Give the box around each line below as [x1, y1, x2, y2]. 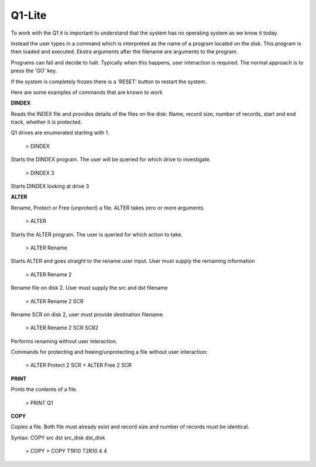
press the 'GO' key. [11, 67, 57, 75]
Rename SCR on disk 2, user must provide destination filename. [11, 311, 164, 318]
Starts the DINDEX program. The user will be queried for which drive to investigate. [11, 156, 211, 163]
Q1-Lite [11, 9, 47, 22]
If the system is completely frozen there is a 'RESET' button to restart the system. [11, 78, 207, 85]
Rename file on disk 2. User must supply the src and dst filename [11, 285, 168, 292]
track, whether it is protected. [11, 119, 82, 126]
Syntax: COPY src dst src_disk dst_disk [11, 434, 105, 441]
